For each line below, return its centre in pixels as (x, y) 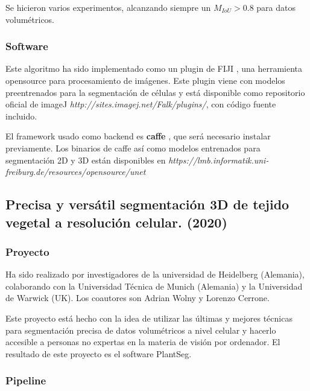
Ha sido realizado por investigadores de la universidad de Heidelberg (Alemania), (155, 274)
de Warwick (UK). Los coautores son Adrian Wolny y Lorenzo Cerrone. (138, 298)
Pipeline (26, 380)
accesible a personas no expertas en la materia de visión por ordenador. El (143, 342)
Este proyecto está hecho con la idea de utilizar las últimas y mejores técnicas (149, 318)
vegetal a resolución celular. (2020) (116, 222)
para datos (276, 7)
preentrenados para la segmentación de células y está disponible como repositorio (155, 92)
